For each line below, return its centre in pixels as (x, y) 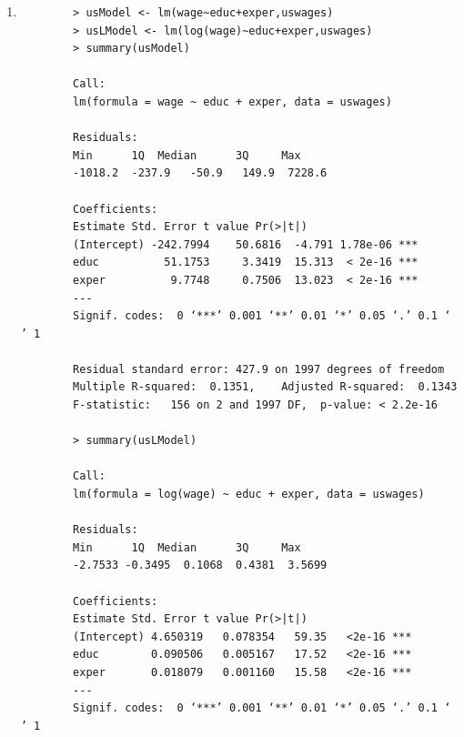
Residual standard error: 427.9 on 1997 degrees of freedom (259, 369)
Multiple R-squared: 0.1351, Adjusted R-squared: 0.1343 (265, 387)
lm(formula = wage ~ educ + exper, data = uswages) (232, 101)
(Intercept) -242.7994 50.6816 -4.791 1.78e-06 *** (246, 244)
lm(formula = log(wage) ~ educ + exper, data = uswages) (249, 495)
